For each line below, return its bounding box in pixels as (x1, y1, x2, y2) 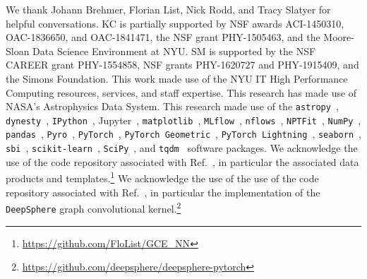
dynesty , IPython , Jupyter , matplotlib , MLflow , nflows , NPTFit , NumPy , (6, 112, 361, 127)
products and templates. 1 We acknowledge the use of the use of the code (6, 169, 319, 186)
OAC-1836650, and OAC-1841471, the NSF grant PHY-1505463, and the (6, 30, 320, 44)
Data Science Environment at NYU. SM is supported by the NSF (32, 43, 316, 58)
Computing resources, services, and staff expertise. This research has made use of (6, 85, 357, 100)
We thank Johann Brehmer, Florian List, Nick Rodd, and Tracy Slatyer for (6, 2, 331, 16)
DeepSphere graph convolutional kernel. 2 (6, 199, 181, 215)
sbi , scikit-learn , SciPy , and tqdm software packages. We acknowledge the (6, 141, 358, 155)
